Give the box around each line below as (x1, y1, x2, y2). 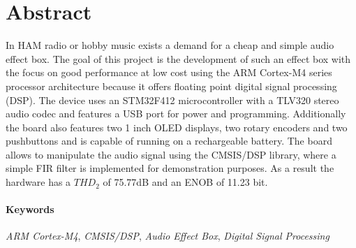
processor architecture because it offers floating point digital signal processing (6, 78, 337, 93)
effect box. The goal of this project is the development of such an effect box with (6, 51, 351, 66)
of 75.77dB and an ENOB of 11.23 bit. (103, 175, 268, 189)
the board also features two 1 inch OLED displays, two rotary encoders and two (6, 119, 348, 134)
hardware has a (6, 175, 71, 189)
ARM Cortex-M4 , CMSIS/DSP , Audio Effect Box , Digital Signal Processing (6, 228, 329, 243)
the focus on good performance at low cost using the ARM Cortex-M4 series (6, 65, 332, 80)
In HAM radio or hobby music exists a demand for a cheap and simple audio (6, 38, 334, 52)
